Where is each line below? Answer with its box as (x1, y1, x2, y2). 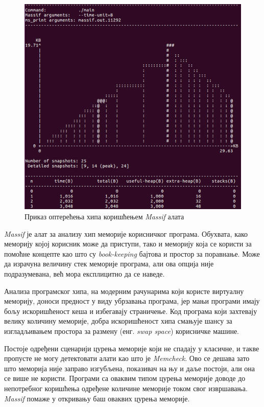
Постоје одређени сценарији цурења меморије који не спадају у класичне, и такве (4, 343, 259, 353)
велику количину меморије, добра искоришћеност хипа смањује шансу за (4, 315, 232, 326)
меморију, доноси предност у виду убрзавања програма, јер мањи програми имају (4, 296, 260, 306)
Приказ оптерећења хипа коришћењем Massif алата (25, 211, 184, 222)
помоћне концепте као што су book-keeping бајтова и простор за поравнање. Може (4, 248, 260, 259)
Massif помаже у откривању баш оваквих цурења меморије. (4, 393, 190, 403)
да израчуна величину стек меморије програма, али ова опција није (4, 258, 214, 269)
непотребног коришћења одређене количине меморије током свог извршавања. (4, 382, 248, 393)
